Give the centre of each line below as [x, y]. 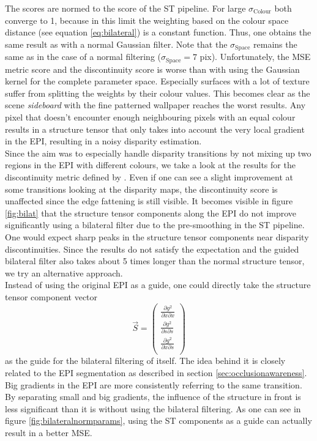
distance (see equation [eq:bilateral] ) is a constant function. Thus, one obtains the [158, 32]
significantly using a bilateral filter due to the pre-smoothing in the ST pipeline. [155, 225]
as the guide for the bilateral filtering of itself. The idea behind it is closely [145, 361]
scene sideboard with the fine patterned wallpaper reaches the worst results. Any [155, 105]
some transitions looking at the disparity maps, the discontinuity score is [141, 189]
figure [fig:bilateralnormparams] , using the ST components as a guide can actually [158, 421]
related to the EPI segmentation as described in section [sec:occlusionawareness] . [156, 372]
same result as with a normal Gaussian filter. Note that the [116, 44]
